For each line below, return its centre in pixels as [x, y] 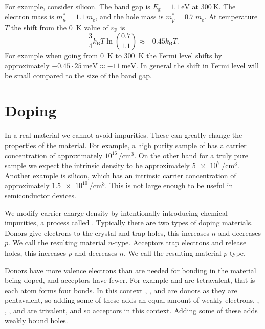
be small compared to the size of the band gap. [78, 75]
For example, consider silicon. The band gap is [78, 6]
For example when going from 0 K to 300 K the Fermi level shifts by [113, 55]
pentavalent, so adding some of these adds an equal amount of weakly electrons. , [132, 300]
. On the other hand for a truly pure [191, 155]
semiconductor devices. [40, 195]
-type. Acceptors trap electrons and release [179, 243]
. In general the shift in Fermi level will [197, 65]
